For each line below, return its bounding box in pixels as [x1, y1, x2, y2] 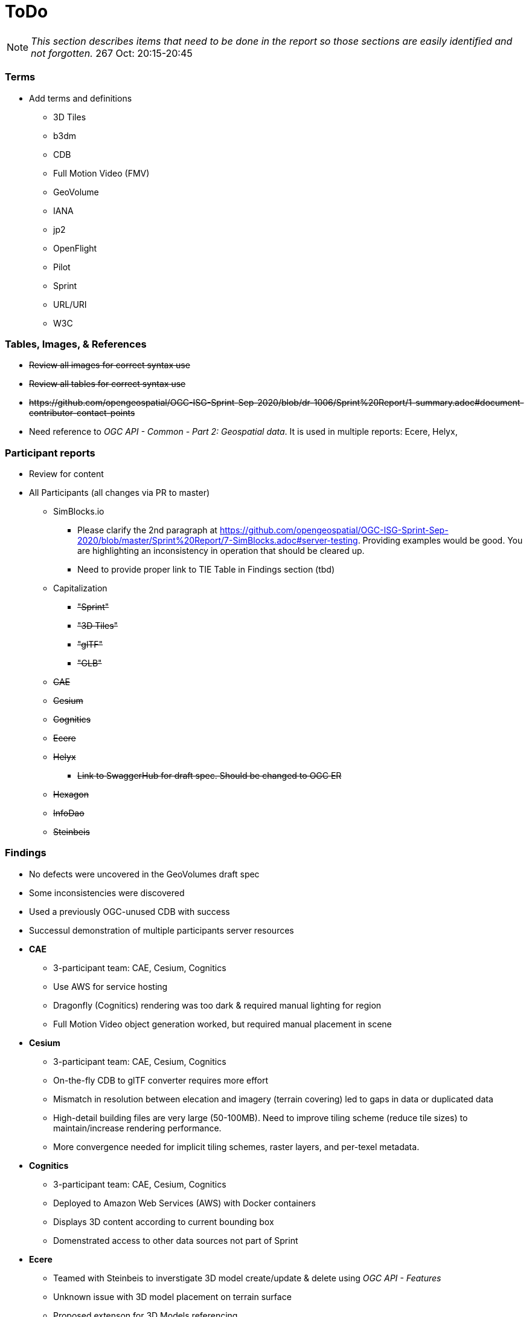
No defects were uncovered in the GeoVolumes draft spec [29, 868, 260, 879]
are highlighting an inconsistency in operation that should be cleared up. [77, 545, 365, 556]
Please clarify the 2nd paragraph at [77, 525, 217, 535]
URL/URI [53, 299, 87, 310]
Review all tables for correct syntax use [29, 379, 186, 389]
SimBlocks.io [53, 506, 104, 516]
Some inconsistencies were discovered [29, 887, 185, 898]
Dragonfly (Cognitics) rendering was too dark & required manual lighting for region [53, 1000, 382, 1010]
